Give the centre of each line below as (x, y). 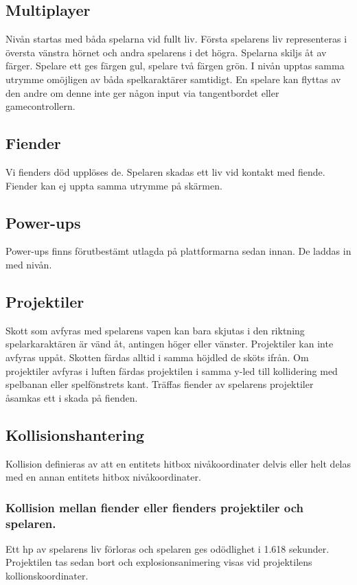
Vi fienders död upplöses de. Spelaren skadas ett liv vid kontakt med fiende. (165, 171)
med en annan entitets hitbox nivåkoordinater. (103, 477)
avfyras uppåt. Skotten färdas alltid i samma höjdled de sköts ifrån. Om (157, 357)
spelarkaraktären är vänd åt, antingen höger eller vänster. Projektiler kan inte (170, 344)
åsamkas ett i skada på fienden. (72, 397)
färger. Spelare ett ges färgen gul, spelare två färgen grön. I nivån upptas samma (175, 66)
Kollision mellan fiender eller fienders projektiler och (155, 507)
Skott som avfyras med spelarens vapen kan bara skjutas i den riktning (155, 330)
